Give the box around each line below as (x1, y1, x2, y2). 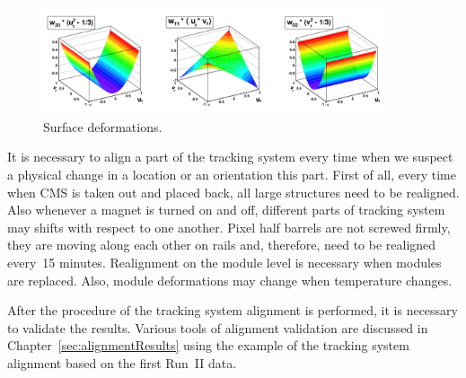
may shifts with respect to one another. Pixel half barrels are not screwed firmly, (7, 217, 451, 236)
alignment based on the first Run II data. (7, 353, 237, 372)
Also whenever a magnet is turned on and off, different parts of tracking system (7, 200, 445, 219)
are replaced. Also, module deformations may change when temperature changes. (7, 270, 453, 289)
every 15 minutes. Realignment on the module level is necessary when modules (7, 252, 442, 271)
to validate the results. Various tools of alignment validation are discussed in (7, 318, 428, 337)
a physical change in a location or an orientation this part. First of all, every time (7, 165, 456, 184)
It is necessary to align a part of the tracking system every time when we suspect (7, 147, 453, 166)
